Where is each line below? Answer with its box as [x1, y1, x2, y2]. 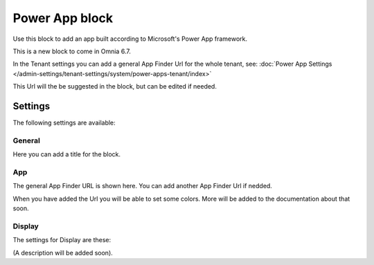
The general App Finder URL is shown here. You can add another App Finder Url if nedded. [12, 182, 273, 190]
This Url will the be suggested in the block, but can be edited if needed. [12, 82, 217, 91]
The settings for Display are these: [12, 236, 111, 244]
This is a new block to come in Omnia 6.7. [12, 47, 131, 55]
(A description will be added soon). [12, 248, 114, 257]
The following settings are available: [12, 118, 116, 127]
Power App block [12, 10, 114, 26]
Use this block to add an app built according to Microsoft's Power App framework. [12, 35, 248, 43]
